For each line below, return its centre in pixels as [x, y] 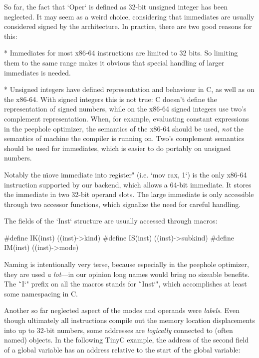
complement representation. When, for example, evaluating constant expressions [127, 118]
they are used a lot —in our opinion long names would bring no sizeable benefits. [127, 274]
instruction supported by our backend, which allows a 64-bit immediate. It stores [128, 184]
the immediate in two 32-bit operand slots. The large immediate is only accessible [129, 194]
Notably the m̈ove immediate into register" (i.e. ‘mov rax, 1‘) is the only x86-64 [126, 174]
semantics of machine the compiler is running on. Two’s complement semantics [124, 138]
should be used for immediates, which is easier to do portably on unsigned [118, 148]
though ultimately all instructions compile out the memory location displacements [129, 320]
